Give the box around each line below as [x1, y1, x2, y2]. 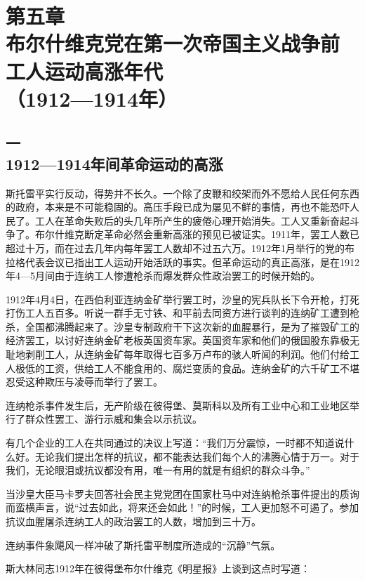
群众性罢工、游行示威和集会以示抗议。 [25, 411, 202, 426]
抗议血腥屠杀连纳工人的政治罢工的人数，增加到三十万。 [6, 514, 261, 528]
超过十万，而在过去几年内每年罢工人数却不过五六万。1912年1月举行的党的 [6, 240, 345, 255]
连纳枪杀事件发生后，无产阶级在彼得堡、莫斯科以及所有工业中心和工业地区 [6, 397, 350, 412]
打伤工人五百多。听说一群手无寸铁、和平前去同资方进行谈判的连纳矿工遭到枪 [6, 305, 359, 320]
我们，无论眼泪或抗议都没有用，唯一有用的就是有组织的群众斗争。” [6, 463, 310, 477]
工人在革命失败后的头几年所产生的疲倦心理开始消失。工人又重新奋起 [34, 213, 350, 228]
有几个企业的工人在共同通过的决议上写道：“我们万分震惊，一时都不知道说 [6, 435, 345, 450]
